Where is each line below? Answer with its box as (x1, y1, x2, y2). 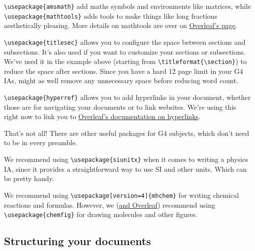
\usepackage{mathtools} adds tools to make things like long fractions (4, 10, 218, 21)
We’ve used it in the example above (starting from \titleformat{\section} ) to (4, 56, 247, 66)
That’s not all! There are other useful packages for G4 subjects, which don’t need (4, 127, 250, 138)
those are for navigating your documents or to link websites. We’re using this (4, 101, 236, 112)
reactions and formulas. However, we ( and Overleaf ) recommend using (4, 199, 215, 210)
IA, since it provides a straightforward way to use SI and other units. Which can (4, 163, 247, 174)
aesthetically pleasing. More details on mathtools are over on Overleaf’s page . (4, 20, 237, 31)
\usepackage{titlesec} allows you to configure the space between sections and (4, 36, 246, 47)
